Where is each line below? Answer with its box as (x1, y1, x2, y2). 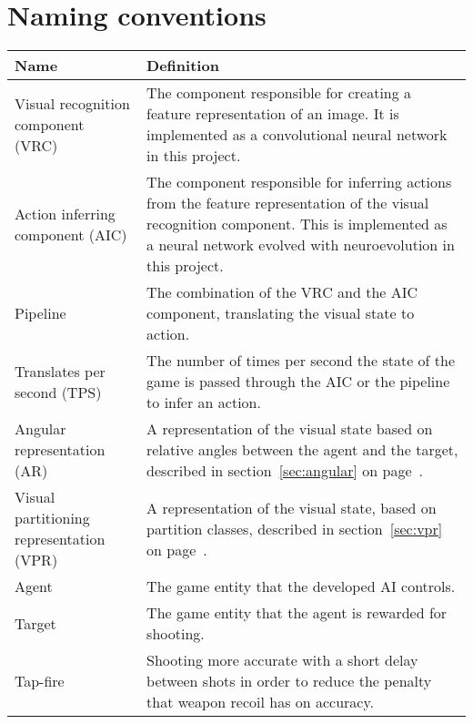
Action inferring (15, 202, 116, 224)
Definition (146, 55, 219, 76)
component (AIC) (15, 223, 127, 245)
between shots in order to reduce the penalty (146, 670, 432, 692)
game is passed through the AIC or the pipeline (146, 371, 450, 393)
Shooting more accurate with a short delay (146, 649, 418, 671)
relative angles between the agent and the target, (146, 439, 458, 461)
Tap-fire (15, 670, 65, 692)
